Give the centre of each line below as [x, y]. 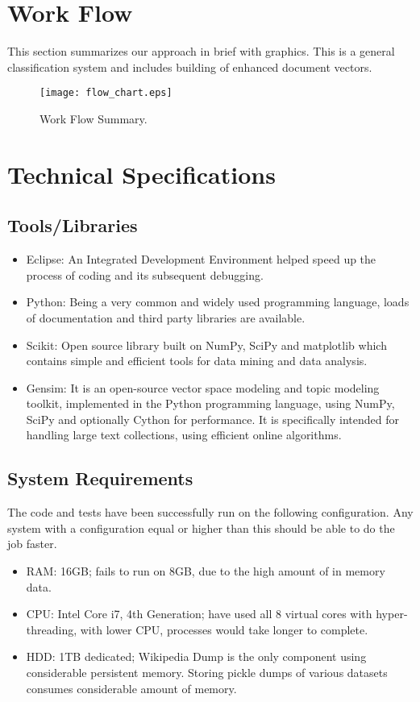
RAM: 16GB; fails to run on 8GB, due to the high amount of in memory [206, 571]
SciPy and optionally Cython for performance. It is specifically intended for [212, 419]
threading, [52, 629]
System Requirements [100, 478]
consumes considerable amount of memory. [131, 688]
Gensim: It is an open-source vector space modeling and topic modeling [203, 387]
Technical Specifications [141, 174]
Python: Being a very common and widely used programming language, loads [218, 302]
